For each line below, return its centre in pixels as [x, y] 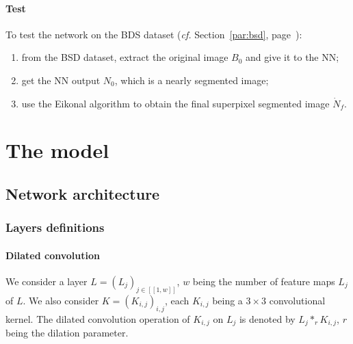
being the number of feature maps [264, 281]
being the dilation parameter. [67, 333]
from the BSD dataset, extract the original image [125, 57]
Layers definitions [55, 227]
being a [227, 300]
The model [57, 150]
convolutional [297, 300]
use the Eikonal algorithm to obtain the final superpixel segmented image [175, 103]
